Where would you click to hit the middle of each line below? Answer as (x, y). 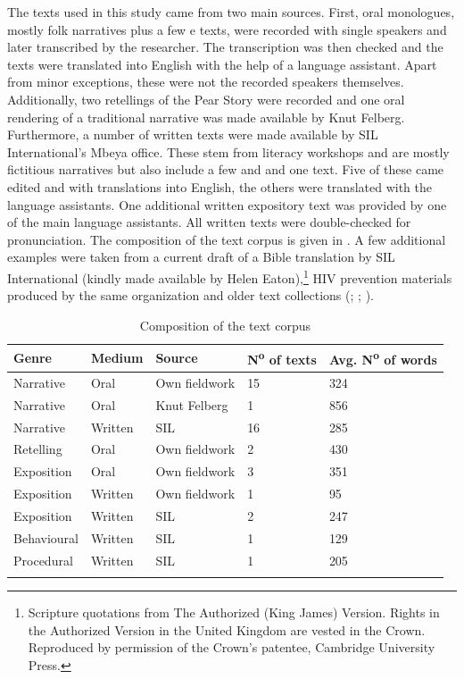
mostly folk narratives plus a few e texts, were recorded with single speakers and (227, 29)
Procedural (43, 560)
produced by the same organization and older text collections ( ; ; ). (191, 295)
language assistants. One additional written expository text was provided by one (227, 204)
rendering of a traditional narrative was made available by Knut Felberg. (206, 117)
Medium (117, 358)
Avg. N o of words (383, 358)
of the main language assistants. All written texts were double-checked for (209, 222)
